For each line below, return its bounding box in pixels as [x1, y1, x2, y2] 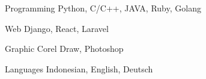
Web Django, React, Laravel [5, 22, 109, 34]
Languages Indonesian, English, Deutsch [5, 62, 153, 75]
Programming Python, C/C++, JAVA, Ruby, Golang [5, 2, 201, 14]
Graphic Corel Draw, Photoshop [5, 42, 124, 55]
